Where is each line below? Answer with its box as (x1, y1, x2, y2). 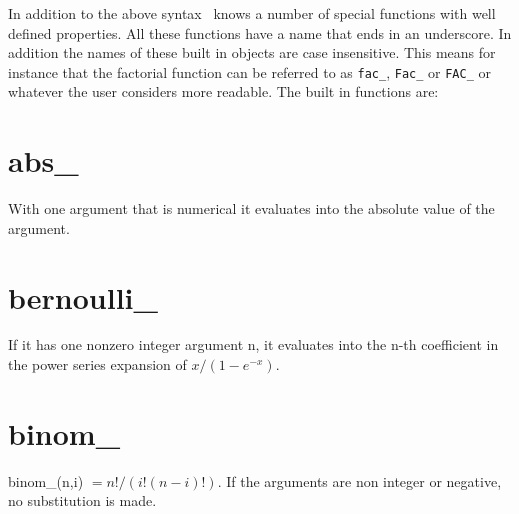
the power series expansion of (8, 354, 187, 375)
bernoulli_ (8, 276, 158, 317)
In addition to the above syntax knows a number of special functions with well (8, 3, 496, 23)
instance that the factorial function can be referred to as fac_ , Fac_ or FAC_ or (8, 61, 491, 82)
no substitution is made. (8, 490, 157, 511)
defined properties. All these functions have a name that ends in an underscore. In (8, 22, 512, 43)
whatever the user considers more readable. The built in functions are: (8, 81, 439, 102)
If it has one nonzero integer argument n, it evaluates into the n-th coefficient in (8, 334, 499, 355)
